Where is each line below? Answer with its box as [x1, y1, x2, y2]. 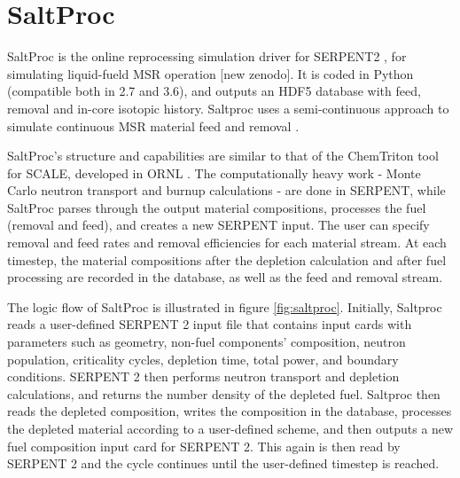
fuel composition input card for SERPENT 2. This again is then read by [7, 436, 401, 455]
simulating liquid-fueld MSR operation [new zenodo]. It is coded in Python [7, 64, 414, 82]
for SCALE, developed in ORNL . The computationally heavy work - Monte [7, 163, 421, 182]
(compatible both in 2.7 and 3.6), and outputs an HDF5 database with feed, [7, 82, 421, 100]
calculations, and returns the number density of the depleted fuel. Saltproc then [7, 384, 441, 403]
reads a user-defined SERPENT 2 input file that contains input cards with [7, 315, 412, 333]
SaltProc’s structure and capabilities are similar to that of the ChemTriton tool [7, 146, 439, 165]
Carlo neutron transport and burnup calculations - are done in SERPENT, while [7, 181, 446, 200]
